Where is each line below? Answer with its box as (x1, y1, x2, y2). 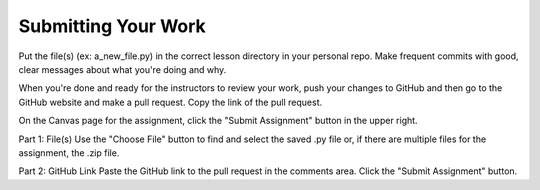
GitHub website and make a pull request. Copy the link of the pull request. (18, 96, 323, 108)
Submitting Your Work (18, 15, 207, 37)
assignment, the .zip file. (18, 146, 120, 159)
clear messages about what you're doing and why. (18, 63, 227, 75)
